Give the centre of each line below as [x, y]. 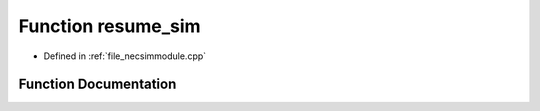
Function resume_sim [109, 26]
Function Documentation [97, 84]
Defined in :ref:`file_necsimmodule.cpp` [125, 56]
